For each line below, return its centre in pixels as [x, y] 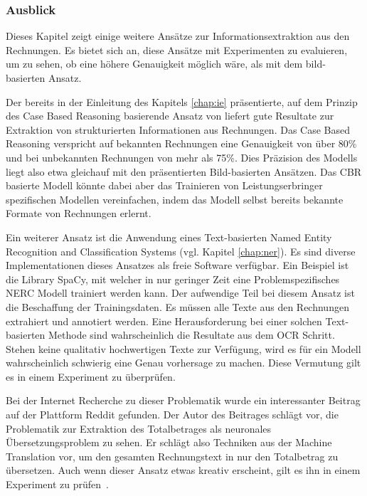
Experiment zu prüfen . [57, 484]
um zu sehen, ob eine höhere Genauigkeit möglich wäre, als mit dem [154, 64]
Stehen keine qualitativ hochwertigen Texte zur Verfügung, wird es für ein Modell [183, 348]
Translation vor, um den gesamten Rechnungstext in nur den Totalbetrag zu [172, 456]
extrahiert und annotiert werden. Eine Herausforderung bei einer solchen [164, 321]
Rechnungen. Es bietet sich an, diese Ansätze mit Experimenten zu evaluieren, [177, 49]
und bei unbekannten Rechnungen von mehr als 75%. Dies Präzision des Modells [182, 157]
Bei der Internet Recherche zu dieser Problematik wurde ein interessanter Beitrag [183, 400]
